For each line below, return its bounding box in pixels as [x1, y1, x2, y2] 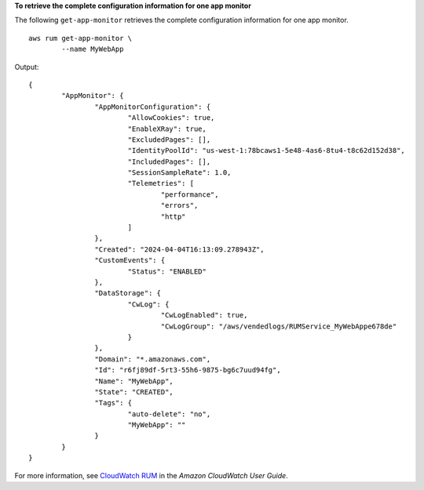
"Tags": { [94, 398, 133, 408]
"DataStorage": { [94, 289, 161, 298]
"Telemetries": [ [127, 179, 195, 188]
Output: [14, 62, 39, 71]
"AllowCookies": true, [127, 114, 215, 122]
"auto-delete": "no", [127, 409, 211, 419]
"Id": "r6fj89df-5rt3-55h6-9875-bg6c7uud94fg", [94, 365, 282, 375]
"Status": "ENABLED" [127, 267, 207, 276]
